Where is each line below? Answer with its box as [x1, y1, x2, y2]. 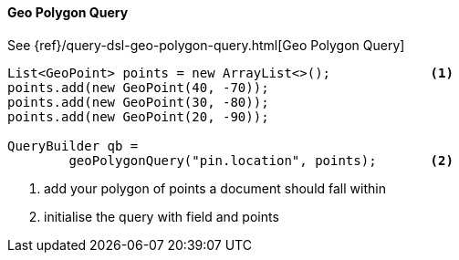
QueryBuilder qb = [7, 138, 139, 153]
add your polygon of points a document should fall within [44, 180, 386, 196]
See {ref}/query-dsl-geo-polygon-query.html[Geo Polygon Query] [7, 36, 405, 53]
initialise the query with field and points [44, 208, 279, 224]
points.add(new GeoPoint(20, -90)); [7, 109, 269, 124]
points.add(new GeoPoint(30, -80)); [7, 94, 269, 109]
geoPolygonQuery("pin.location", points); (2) [68, 152, 454, 168]
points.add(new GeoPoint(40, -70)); [7, 79, 269, 95]
